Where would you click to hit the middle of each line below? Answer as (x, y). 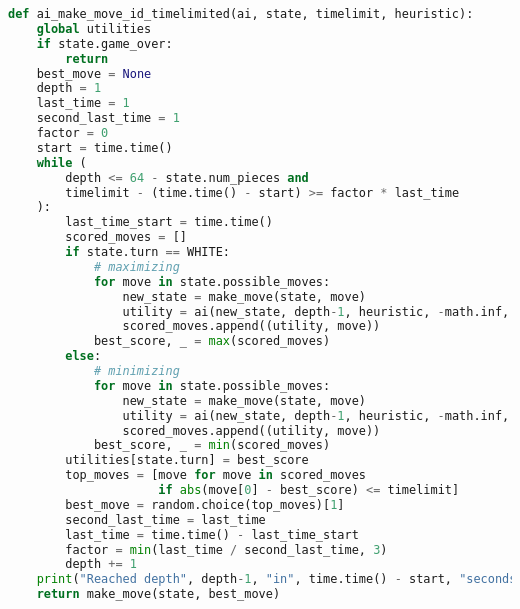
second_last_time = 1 (108, 118)
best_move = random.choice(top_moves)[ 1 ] (205, 504)
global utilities (94, 28)
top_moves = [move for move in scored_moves (215, 475)
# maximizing (136, 266)
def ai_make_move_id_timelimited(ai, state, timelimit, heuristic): (241, 14)
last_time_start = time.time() (169, 222)
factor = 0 (72, 133)
